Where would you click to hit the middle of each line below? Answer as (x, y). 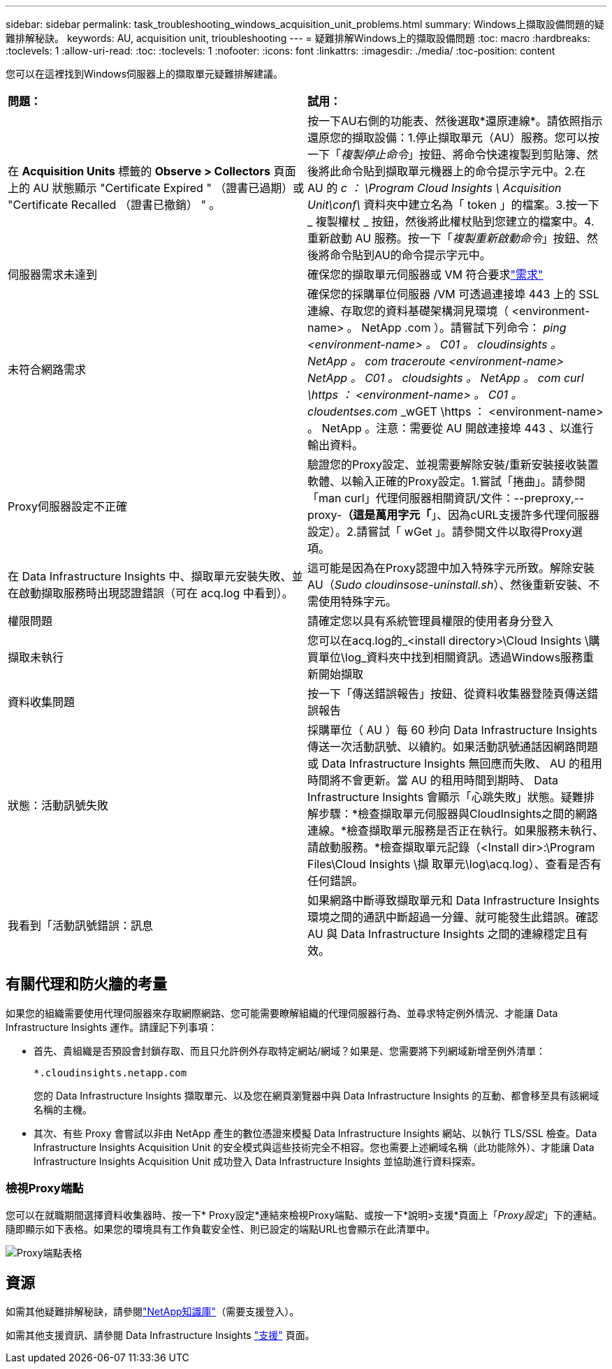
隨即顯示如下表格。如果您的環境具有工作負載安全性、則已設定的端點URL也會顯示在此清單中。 (221, 1229)
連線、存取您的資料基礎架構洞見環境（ (408, 311)
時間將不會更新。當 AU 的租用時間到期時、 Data (433, 780)
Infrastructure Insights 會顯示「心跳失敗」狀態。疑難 (445, 797)
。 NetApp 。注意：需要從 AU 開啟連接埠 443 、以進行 (451, 428)
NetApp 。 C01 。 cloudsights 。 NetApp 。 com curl (446, 378)
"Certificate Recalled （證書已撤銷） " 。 (114, 205)
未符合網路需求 (47, 369)
